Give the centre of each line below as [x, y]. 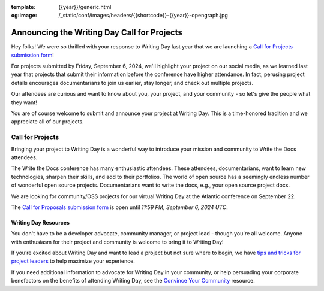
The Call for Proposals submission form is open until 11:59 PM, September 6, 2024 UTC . [119, 207]
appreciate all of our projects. [47, 122]
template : [23, 7]
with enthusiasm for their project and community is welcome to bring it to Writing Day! [118, 242]
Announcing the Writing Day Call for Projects [97, 33]
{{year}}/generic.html [85, 7]
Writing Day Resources [40, 222]
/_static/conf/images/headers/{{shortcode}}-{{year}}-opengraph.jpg [143, 16]
